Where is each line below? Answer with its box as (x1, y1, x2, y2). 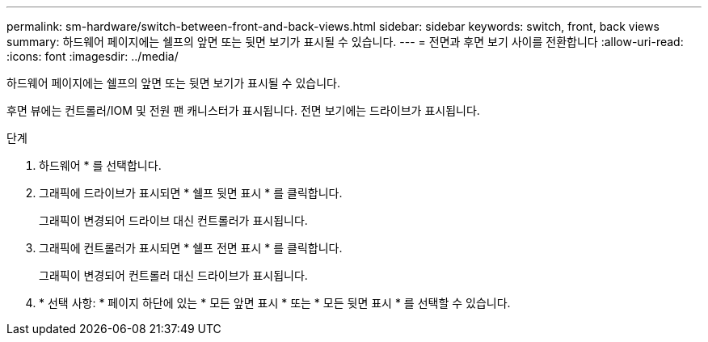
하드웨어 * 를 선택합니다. (39, 158, 162, 172)
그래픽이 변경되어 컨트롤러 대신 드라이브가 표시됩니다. (39, 268, 308, 282)
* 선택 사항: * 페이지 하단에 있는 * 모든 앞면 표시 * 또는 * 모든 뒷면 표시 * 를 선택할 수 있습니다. (39, 296, 511, 310)
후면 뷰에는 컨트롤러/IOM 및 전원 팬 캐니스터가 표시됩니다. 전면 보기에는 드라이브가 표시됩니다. (6, 103, 480, 117)
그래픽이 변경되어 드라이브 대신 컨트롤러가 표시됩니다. (39, 213, 308, 227)
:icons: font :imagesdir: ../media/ (6, 49, 179, 63)
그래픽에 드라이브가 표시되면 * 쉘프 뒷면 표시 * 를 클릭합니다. (39, 186, 343, 200)
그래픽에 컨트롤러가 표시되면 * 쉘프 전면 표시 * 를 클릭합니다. (39, 241, 343, 255)
